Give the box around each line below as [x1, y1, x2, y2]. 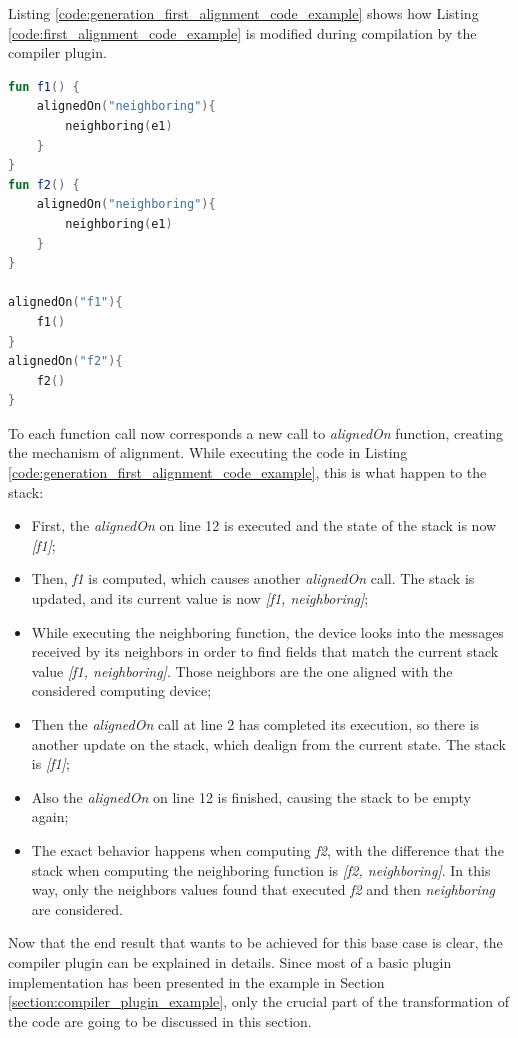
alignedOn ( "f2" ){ [8, 354, 123, 369]
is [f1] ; [31, 753, 70, 774]
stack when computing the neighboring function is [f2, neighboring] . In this [31, 859, 491, 880]
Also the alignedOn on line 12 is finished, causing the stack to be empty [31, 786, 471, 807]
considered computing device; [31, 680, 212, 701]
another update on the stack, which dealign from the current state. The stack [31, 733, 506, 754]
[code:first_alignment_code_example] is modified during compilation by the [8, 22, 477, 43]
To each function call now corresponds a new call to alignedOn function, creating [8, 422, 504, 443]
